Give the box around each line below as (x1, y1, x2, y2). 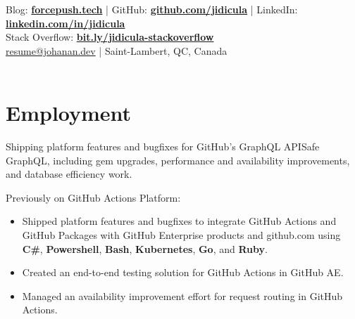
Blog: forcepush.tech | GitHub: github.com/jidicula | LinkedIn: (6, 2, 298, 16)
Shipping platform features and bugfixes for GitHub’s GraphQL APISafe (6, 139, 320, 154)
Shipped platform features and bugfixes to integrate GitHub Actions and (22, 214, 337, 228)
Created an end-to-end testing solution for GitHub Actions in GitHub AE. (22, 265, 344, 280)
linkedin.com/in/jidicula (6, 15, 125, 30)
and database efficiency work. (6, 167, 132, 181)
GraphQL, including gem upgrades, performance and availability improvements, (6, 152, 350, 167)
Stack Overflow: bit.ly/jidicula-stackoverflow (6, 30, 214, 44)
